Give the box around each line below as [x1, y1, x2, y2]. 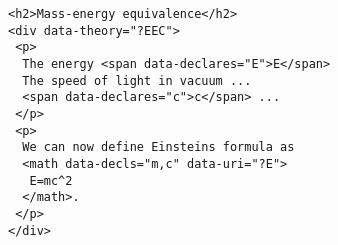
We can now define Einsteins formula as [22, 140, 295, 155]
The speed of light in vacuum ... [22, 73, 252, 88]
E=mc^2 [29, 173, 73, 188]
